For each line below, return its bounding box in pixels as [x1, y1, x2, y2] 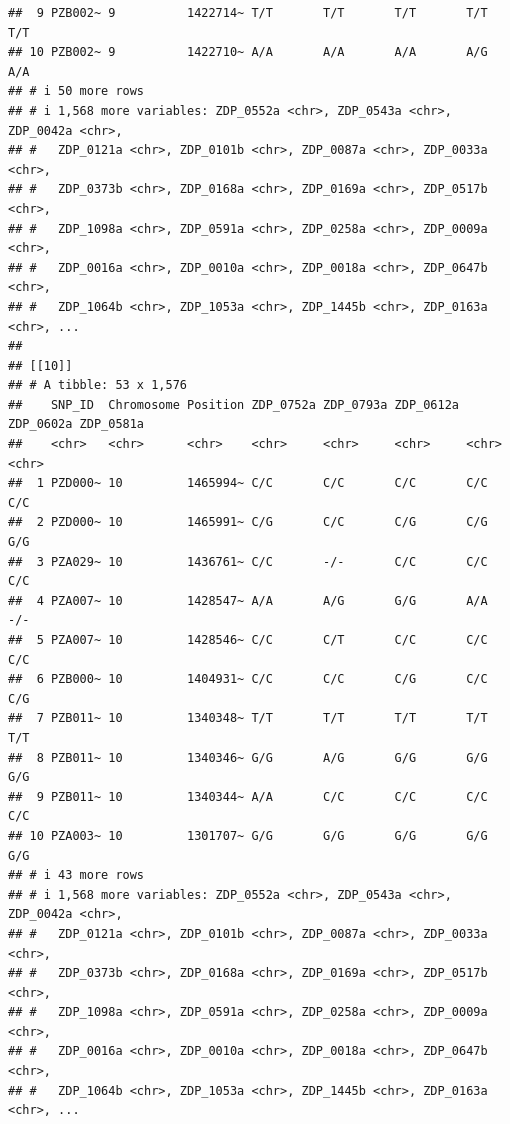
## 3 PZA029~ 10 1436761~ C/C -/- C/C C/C [8, 554, 488, 569]
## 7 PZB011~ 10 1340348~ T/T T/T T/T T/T [8, 711, 488, 726]
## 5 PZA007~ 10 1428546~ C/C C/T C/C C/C [8, 633, 488, 647]
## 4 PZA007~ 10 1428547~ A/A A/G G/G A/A [8, 593, 488, 608]
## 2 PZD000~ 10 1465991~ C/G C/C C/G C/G [8, 515, 488, 530]
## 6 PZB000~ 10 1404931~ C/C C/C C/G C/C [8, 672, 488, 687]
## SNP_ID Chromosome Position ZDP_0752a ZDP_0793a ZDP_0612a [8, 397, 460, 412]
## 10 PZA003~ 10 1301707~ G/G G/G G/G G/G [8, 828, 488, 843]
